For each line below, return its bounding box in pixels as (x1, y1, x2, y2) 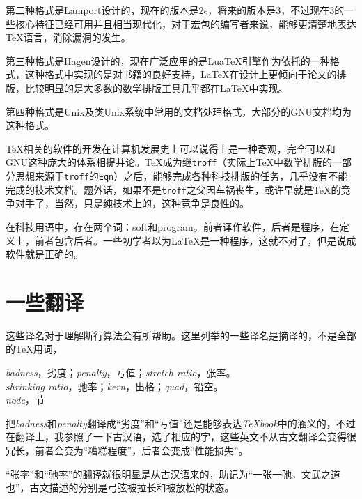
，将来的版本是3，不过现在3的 (207, 3, 345, 17)
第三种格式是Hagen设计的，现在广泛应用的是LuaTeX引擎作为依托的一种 (6, 53, 330, 68)
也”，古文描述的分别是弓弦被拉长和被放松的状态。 (6, 480, 235, 495)
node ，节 (6, 392, 45, 407)
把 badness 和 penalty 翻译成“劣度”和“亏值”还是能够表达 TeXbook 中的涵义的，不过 (6, 415, 356, 430)
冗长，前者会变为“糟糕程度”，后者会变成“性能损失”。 (6, 443, 249, 457)
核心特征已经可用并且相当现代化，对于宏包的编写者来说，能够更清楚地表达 (15, 16, 356, 31)
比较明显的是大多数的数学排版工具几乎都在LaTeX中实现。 (24, 80, 288, 95)
